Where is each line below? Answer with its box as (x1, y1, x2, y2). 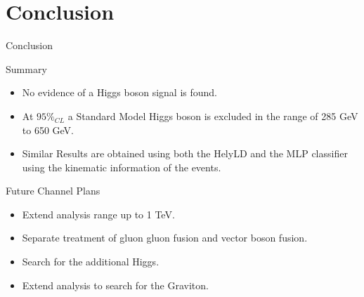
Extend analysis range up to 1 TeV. (22, 206, 175, 221)
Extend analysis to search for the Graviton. (22, 277, 209, 292)
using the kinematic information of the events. (22, 159, 221, 174)
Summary (6, 61, 47, 76)
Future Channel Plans (6, 183, 100, 198)
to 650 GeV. (22, 122, 74, 137)
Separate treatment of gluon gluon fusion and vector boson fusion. (22, 230, 308, 245)
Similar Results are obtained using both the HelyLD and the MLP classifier (22, 146, 348, 161)
